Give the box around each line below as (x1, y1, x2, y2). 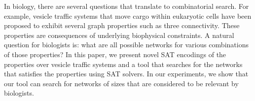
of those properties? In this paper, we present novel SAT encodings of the (4, 49, 226, 59)
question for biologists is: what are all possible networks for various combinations (4, 39, 249, 50)
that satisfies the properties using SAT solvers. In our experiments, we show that (4, 68, 249, 79)
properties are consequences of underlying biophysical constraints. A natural (4, 30, 234, 40)
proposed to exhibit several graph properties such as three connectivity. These (4, 20, 240, 31)
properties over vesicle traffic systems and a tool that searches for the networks (4, 59, 243, 69)
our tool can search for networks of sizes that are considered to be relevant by (4, 78, 239, 88)
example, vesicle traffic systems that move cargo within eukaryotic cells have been (4, 10, 252, 21)
